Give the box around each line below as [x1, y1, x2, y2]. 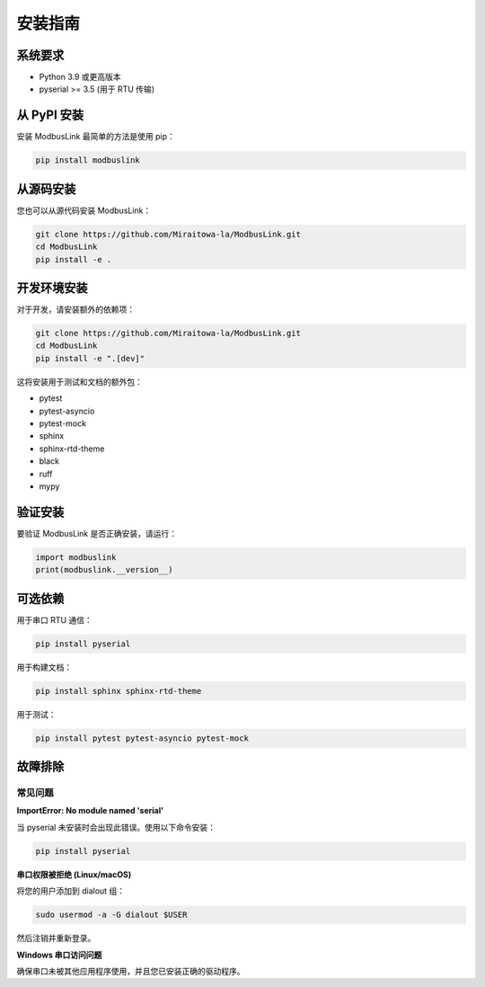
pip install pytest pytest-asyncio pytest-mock [35, 733, 249, 743]
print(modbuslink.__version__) [35, 565, 174, 575]
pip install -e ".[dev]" [35, 353, 145, 363]
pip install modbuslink [35, 156, 141, 165]
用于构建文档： [16, 662, 72, 672]
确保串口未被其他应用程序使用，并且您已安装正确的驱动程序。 [16, 965, 245, 976]
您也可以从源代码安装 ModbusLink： [16, 205, 152, 216]
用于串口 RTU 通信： [16, 614, 93, 625]
